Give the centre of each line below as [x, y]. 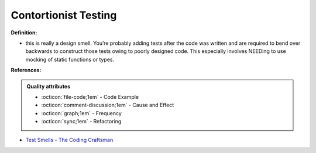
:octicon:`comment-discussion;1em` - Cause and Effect [108, 105]
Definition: [24, 33]
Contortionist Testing [64, 15]
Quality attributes [48, 86]
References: [26, 70]
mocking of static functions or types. [70, 59]
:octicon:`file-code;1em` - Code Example [90, 97]
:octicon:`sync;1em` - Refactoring [81, 122]
